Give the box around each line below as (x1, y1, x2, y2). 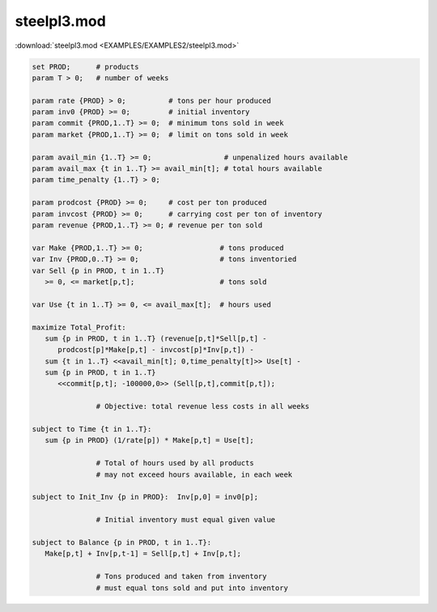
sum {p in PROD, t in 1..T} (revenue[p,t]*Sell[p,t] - (45, 334, 267, 343)
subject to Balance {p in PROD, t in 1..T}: (32, 538, 212, 546)
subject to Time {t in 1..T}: (32, 425, 152, 434)
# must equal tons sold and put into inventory (95, 583, 289, 593)
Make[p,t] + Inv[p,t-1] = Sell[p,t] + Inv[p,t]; (45, 549, 242, 559)
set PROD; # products (32, 62, 139, 71)
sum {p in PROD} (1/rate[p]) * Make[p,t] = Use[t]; (45, 436, 254, 445)
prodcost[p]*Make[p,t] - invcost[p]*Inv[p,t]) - (57, 345, 254, 355)
